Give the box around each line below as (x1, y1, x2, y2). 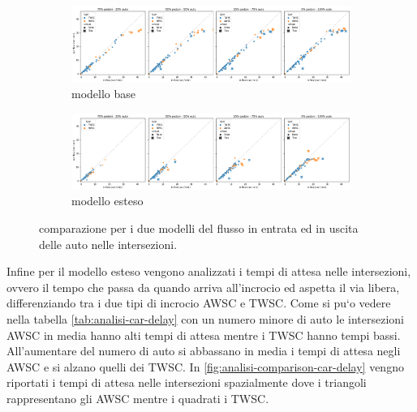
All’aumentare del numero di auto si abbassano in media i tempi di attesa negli (6, 342, 401, 359)
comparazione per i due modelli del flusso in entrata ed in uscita (39, 220, 359, 236)
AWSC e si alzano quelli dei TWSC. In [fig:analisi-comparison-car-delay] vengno (6, 358, 404, 375)
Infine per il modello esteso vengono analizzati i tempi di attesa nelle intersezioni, (6, 263, 411, 280)
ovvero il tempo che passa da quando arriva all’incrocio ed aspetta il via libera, (6, 278, 400, 295)
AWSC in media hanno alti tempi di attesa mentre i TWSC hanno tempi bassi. (6, 326, 401, 343)
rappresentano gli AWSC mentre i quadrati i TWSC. (6, 389, 269, 406)
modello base (71, 85, 136, 102)
